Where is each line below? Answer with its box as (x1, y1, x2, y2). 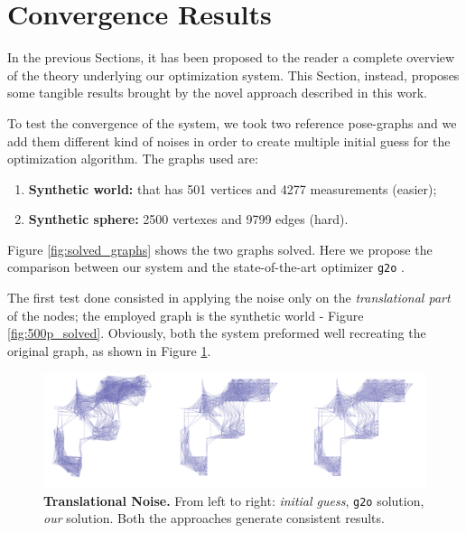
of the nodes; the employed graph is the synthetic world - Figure (7, 305, 364, 324)
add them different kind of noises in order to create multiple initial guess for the (7, 131, 451, 150)
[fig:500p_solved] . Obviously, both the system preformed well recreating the (7, 323, 426, 342)
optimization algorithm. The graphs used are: (7, 149, 258, 168)
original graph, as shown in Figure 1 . (7, 341, 211, 360)
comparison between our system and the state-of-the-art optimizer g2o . (7, 257, 405, 276)
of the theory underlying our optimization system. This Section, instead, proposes (7, 65, 460, 84)
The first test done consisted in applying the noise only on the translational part (7, 288, 451, 307)
